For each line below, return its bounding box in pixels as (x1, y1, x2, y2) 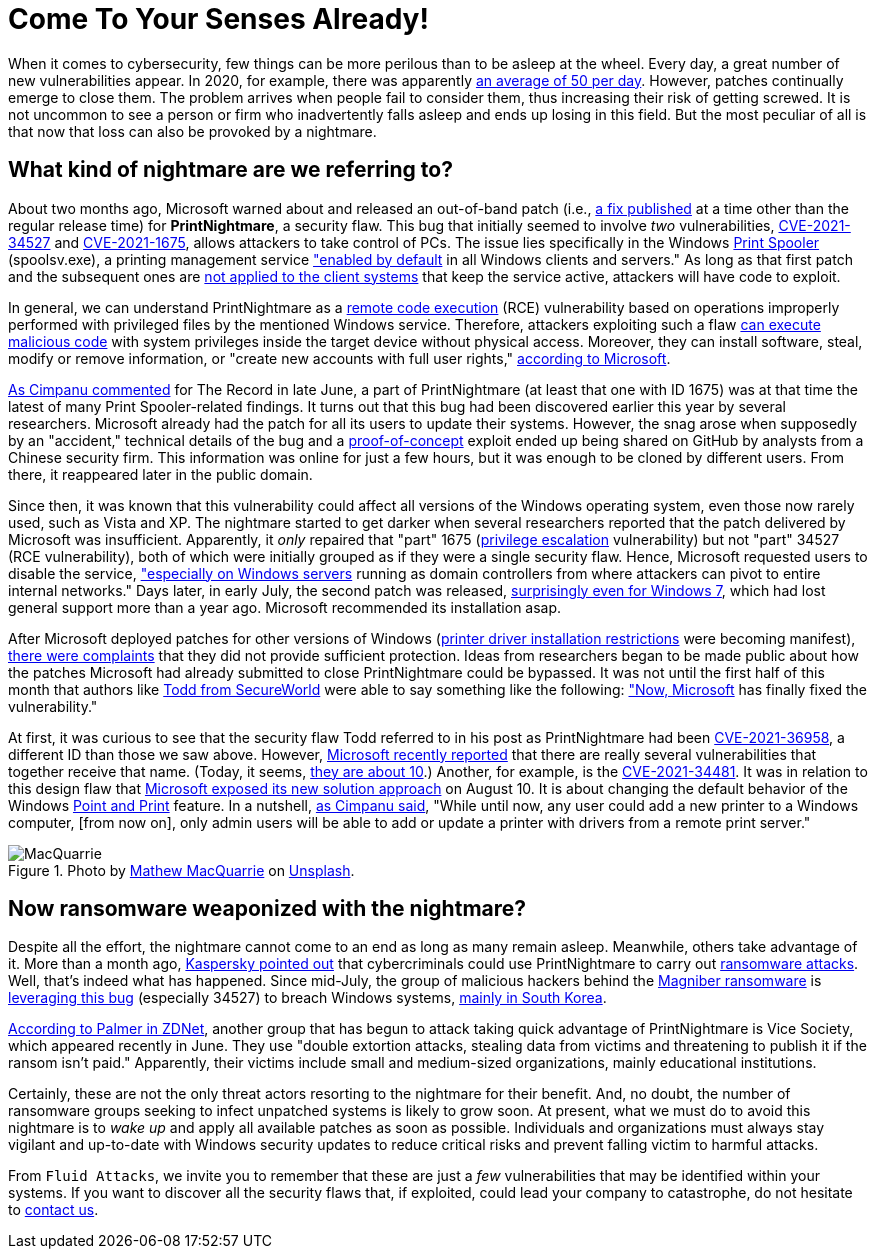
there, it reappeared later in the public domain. (8, 465, 313, 483)
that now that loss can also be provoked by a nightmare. (8, 122, 377, 140)
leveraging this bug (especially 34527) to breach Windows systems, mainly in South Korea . (8, 989, 607, 1007)
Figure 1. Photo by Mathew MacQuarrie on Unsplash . (8, 861, 355, 879)
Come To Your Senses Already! (8, 2, 429, 36)
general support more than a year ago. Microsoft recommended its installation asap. (8, 598, 562, 616)
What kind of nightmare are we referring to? (8, 157, 453, 183)
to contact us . (8, 1201, 99, 1219)
